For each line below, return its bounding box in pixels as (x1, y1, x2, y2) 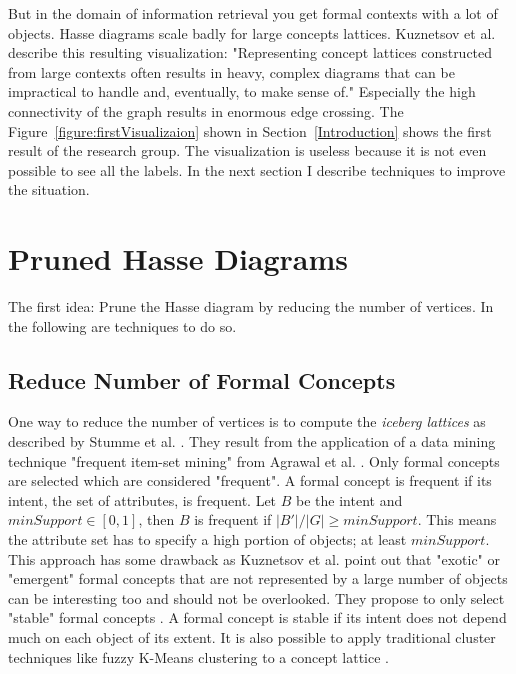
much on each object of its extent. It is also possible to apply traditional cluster (8, 626, 496, 647)
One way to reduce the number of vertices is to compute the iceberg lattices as (8, 411, 486, 432)
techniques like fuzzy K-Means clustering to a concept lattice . (8, 646, 389, 667)
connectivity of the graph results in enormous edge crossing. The (8, 100, 404, 121)
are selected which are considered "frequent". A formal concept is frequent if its (8, 470, 492, 491)
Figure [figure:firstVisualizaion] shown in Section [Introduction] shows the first (8, 120, 492, 141)
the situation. (8, 179, 90, 200)
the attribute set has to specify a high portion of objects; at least (8, 529, 407, 550)
